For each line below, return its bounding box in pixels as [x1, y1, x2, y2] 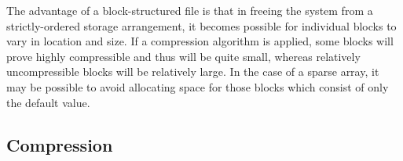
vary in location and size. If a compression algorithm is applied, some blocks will [6, 33, 394, 49]
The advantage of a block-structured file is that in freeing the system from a [6, 2, 373, 18]
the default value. [6, 94, 90, 110]
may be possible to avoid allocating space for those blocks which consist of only [6, 78, 389, 95]
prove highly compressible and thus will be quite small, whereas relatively [6, 48, 361, 64]
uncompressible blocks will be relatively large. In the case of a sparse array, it [6, 63, 379, 80]
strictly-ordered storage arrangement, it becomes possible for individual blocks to [6, 17, 397, 34]
